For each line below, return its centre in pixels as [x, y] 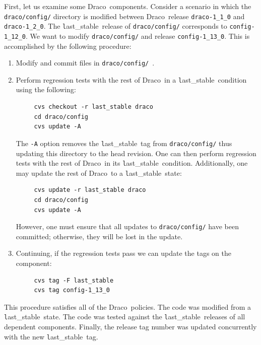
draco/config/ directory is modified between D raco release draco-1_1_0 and [124, 16]
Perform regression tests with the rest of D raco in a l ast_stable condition [131, 79]
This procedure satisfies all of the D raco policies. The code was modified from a [128, 306]
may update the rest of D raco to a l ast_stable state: [99, 173]
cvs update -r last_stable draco [90, 190]
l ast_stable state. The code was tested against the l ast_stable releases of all [125, 317]
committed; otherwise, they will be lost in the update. [99, 236]
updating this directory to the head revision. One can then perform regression [136, 153]
